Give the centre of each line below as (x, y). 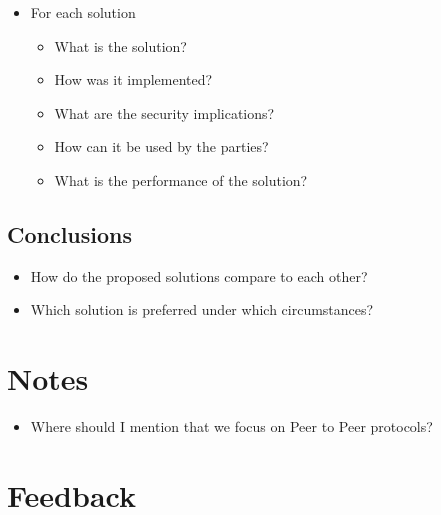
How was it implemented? (133, 79)
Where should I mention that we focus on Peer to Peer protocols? (231, 426)
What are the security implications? (164, 112)
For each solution (83, 12)
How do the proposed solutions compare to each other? (199, 275)
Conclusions (70, 233)
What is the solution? (120, 45)
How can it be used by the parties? (161, 146)
